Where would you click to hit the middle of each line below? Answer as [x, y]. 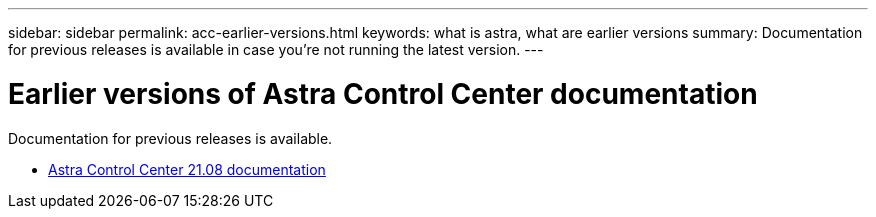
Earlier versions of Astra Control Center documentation [383, 93]
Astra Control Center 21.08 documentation [187, 169]
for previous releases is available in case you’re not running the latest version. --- [276, 49]
